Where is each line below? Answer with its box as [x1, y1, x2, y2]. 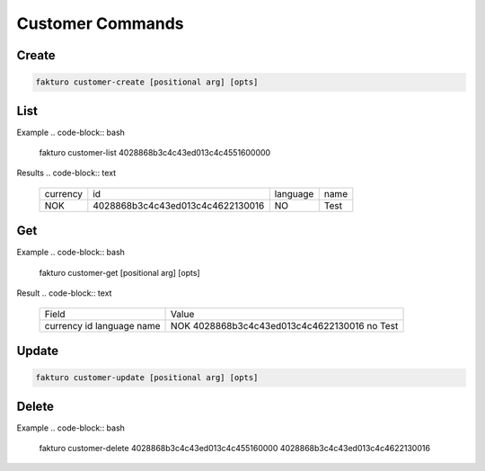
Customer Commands [16, 13, 184, 33]
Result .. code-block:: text [16, 288, 112, 298]
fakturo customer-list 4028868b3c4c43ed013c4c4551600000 [39, 147, 271, 158]
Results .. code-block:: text [16, 167, 117, 179]
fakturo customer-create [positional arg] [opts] [35, 77, 259, 87]
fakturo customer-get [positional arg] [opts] [39, 267, 201, 278]
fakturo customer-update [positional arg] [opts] [35, 373, 259, 383]
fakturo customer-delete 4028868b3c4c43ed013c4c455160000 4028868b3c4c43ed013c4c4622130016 [39, 443, 431, 454]
